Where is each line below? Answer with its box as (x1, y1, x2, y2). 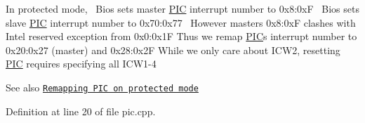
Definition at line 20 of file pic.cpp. (6, 103, 156, 118)
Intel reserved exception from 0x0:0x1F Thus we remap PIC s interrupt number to (6, 29, 357, 44)
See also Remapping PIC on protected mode (6, 79, 199, 94)
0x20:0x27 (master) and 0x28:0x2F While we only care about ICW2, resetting (6, 42, 340, 57)
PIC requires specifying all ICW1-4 (6, 56, 157, 71)
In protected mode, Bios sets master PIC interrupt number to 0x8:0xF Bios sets (6, 1, 359, 15)
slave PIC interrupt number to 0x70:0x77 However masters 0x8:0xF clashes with (6, 15, 356, 30)
